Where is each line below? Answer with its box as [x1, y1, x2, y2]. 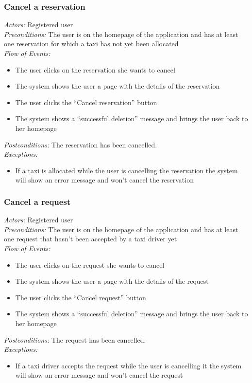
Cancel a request [4, 195, 71, 207]
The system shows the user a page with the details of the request [15, 276, 209, 286]
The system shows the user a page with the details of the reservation [15, 81, 220, 91]
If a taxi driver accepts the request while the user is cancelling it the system [15, 360, 242, 370]
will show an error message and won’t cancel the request [15, 370, 183, 380]
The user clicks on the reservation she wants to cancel [15, 64, 175, 74]
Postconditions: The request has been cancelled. [4, 334, 146, 345]
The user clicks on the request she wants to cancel [15, 259, 165, 270]
